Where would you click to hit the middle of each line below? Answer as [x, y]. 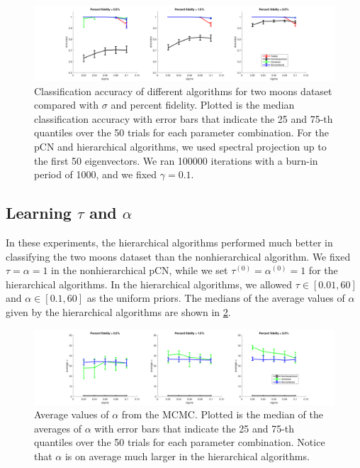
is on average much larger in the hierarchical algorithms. [187, 456]
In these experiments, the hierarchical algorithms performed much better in [169, 242]
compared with [67, 105]
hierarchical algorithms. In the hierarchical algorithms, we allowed [149, 284]
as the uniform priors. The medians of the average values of [216, 298]
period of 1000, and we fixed [96, 174]
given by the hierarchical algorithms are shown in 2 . [118, 311]
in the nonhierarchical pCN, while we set [140, 270]
